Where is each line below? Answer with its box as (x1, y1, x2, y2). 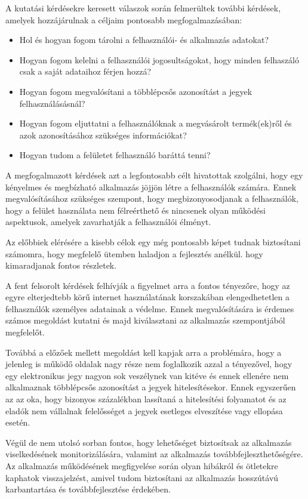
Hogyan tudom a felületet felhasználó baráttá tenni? (19, 149, 211, 161)
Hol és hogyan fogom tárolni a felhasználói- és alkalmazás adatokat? (19, 33, 269, 46)
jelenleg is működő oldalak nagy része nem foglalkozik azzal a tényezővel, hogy (5, 358, 292, 370)
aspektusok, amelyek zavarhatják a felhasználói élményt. (5, 215, 211, 228)
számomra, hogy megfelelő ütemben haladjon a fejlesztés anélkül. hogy (5, 247, 263, 260)
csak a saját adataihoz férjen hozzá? (19, 65, 152, 78)
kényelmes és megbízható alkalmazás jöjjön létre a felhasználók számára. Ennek (5, 180, 297, 193)
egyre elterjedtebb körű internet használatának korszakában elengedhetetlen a (5, 291, 289, 303)
